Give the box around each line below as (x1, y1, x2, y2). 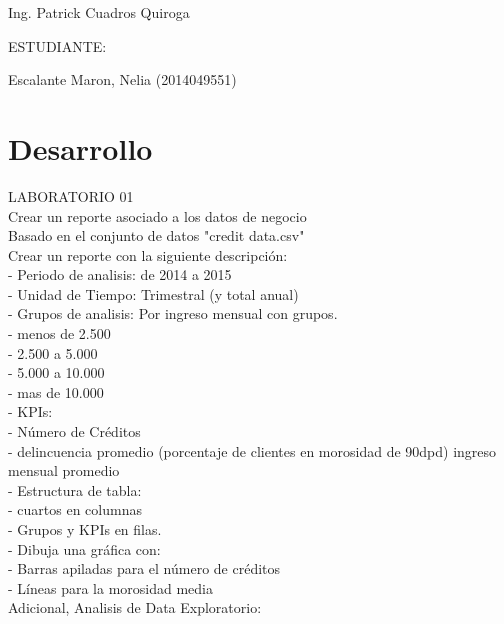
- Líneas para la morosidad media (8, 577, 213, 598)
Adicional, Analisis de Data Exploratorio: (8, 597, 262, 618)
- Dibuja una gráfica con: (8, 538, 161, 559)
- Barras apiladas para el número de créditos (8, 558, 281, 579)
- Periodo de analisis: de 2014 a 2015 (8, 264, 232, 285)
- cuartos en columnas (8, 499, 142, 520)
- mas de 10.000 (8, 381, 104, 402)
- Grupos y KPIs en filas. (8, 519, 162, 539)
